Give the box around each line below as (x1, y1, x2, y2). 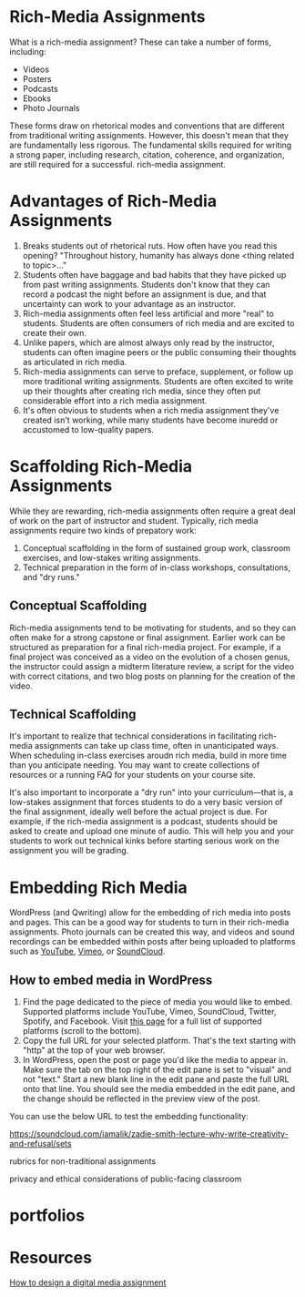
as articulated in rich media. (22, 356, 127, 367)
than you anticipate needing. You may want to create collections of (9, 760, 260, 771)
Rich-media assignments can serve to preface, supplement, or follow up (22, 366, 294, 377)
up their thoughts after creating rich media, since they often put (22, 385, 261, 396)
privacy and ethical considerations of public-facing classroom (9, 1173, 242, 1185)
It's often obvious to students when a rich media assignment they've (22, 404, 280, 415)
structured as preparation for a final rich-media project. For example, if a (9, 641, 281, 652)
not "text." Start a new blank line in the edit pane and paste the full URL (22, 1074, 290, 1085)
